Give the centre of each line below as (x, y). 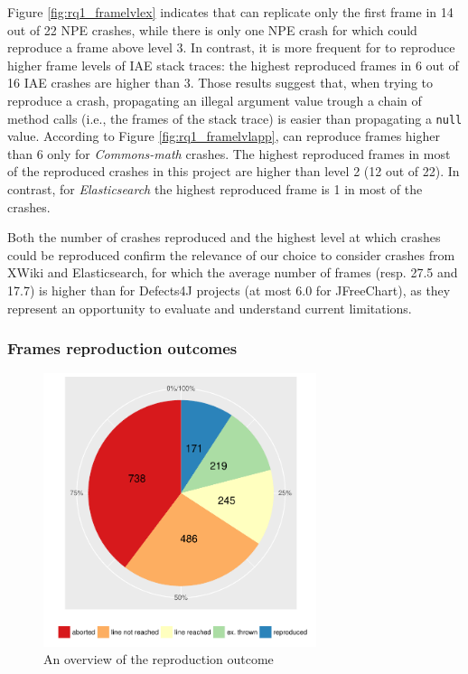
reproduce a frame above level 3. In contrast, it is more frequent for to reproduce (231, 47)
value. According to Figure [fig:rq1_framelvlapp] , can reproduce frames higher (224, 136)
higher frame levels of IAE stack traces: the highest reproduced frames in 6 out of (233, 65)
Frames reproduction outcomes (122, 348)
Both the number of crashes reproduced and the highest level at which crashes (224, 237)
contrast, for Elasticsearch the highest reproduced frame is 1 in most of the (215, 189)
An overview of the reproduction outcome (159, 659)
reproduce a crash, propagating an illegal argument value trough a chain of (215, 100)
